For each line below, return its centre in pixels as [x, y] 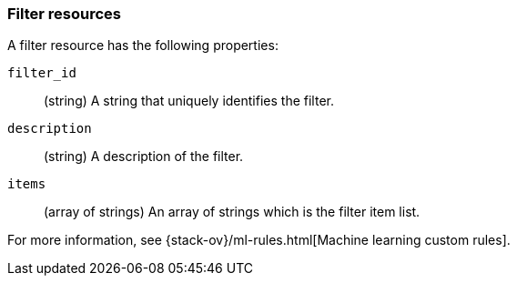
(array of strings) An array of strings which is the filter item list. [232, 212]
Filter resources [65, 14]
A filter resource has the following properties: [143, 45]
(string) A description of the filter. [144, 157]
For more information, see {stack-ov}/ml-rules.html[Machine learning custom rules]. [259, 240]
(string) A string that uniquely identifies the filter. [189, 101]
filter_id [42, 73]
